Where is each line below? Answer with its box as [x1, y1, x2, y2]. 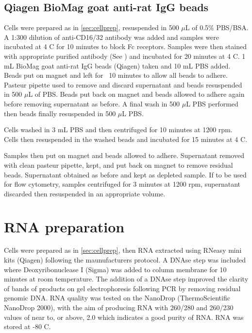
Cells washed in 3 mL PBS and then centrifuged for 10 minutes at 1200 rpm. [4, 124, 233, 135]
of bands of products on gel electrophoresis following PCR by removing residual [4, 283, 241, 293]
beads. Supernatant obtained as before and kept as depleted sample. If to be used [4, 169, 247, 179]
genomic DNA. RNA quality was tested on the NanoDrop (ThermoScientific [4, 293, 230, 303]
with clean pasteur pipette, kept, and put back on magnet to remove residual [4, 159, 233, 170]
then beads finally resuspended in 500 [4, 108, 116, 118]
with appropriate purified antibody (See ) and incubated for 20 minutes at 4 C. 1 [4, 51, 246, 61]
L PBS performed [186, 98, 238, 108]
